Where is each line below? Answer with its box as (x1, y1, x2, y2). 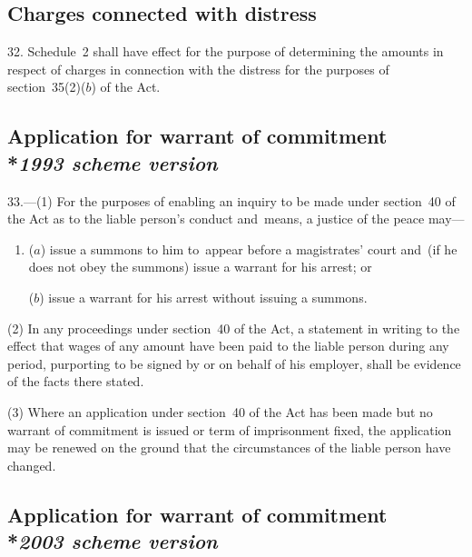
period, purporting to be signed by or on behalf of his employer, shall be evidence (7, 353, 461, 373)
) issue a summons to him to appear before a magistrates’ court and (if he (40, 239, 457, 258)
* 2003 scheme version (7, 527, 218, 555)
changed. (7, 455, 56, 474)
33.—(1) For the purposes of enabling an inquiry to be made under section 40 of (7, 191, 456, 210)
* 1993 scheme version (7, 148, 218, 176)
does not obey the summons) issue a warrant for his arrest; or (28, 257, 372, 276)
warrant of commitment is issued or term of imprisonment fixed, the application (7, 420, 452, 439)
